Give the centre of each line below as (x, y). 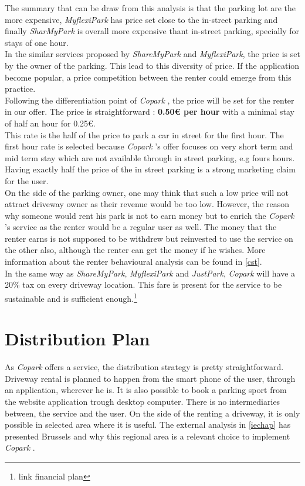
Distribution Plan (77, 339)
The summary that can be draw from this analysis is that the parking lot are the (150, 8)
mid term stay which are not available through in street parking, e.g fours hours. (150, 157)
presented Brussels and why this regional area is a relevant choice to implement (148, 436)
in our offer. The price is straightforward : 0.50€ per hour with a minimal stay (150, 111)
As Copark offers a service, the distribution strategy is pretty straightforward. (144, 367)
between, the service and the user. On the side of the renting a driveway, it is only (152, 413)
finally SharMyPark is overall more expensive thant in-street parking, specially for (152, 31)
